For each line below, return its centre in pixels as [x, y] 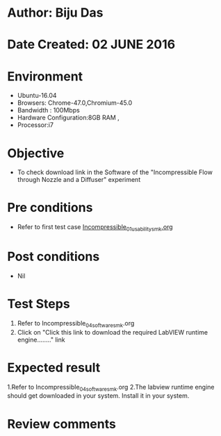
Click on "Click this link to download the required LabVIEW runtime [113, 332]
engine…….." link [41, 339]
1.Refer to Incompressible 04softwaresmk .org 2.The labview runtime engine [111, 388]
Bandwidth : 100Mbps [48, 110]
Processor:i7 [35, 125]
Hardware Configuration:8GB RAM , [68, 118]
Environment [45, 76]
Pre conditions [50, 208]
